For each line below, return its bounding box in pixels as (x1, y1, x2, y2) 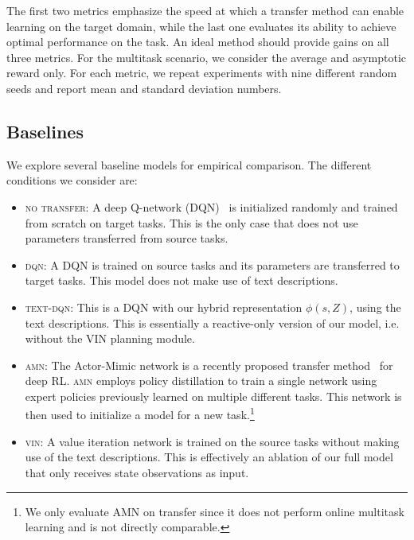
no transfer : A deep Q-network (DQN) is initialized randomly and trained (25, 198, 398, 215)
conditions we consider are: (6, 172, 138, 188)
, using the (350, 298, 401, 315)
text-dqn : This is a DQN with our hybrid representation (25, 298, 303, 315)
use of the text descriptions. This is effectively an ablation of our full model (25, 449, 393, 465)
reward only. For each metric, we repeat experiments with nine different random (6, 64, 397, 81)
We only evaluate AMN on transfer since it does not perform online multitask (25, 503, 404, 519)
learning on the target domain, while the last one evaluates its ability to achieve (6, 17, 396, 34)
